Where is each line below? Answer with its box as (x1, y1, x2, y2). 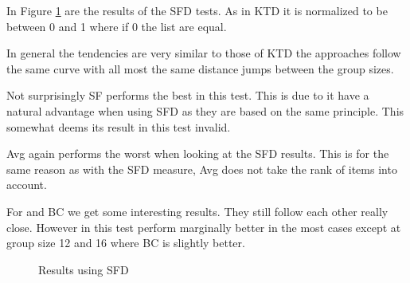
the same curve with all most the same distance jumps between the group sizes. (6, 60, 394, 77)
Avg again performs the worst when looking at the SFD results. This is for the (6, 145, 389, 162)
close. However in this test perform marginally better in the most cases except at (6, 218, 401, 235)
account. (6, 176, 47, 193)
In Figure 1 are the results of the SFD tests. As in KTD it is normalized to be (6, 2, 388, 18)
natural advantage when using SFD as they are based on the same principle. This (6, 102, 404, 119)
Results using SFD (38, 261, 129, 277)
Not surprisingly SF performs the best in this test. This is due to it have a (6, 87, 369, 104)
